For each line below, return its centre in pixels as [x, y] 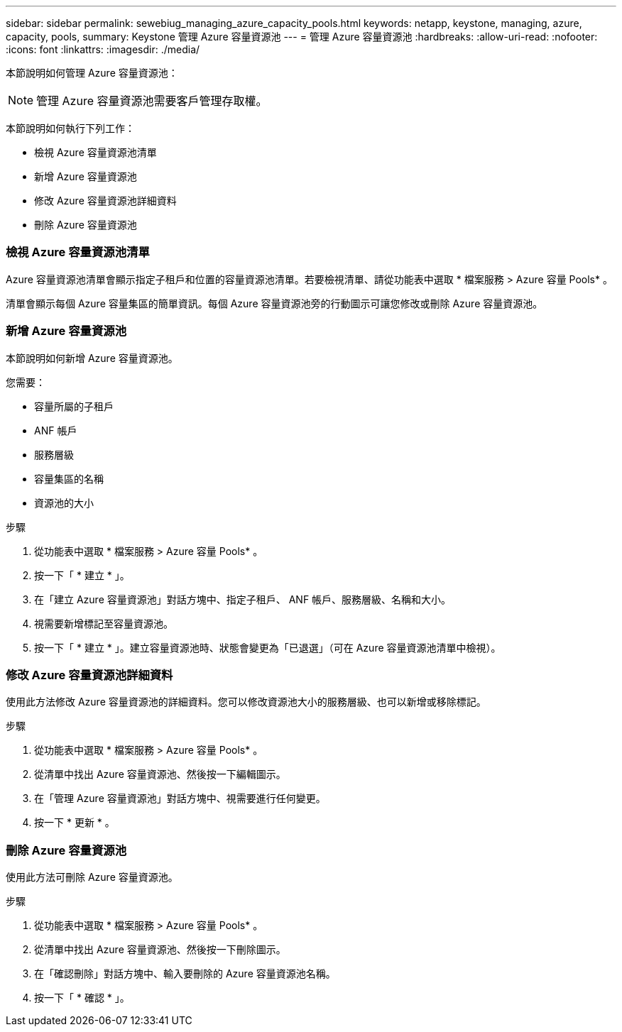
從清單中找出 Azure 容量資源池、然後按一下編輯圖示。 [160, 774]
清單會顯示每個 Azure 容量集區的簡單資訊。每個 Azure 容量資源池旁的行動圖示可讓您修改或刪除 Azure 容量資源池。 [274, 303]
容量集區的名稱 [69, 478]
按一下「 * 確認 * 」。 [82, 998]
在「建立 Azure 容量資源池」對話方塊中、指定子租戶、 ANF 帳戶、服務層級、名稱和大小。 [243, 599]
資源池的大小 [64, 503]
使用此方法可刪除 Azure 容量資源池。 [92, 877]
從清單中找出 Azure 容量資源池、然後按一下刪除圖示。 [160, 949]
